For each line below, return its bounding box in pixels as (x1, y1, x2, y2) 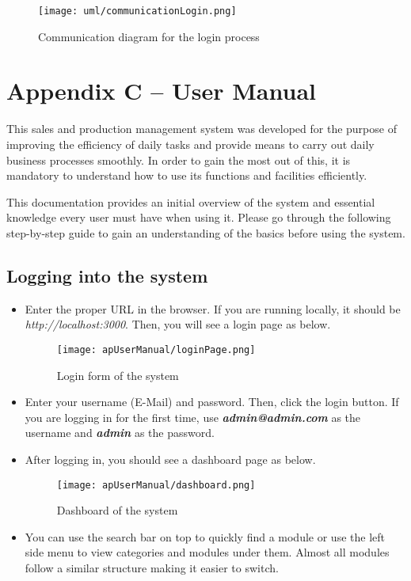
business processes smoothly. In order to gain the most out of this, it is (6, 151, 351, 168)
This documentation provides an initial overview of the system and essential (6, 193, 375, 210)
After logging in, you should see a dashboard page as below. (25, 450, 316, 467)
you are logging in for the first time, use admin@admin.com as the (25, 408, 361, 425)
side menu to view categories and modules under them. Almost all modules (25, 544, 390, 560)
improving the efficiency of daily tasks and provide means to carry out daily (6, 135, 375, 152)
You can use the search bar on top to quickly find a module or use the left (25, 528, 385, 545)
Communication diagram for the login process (38, 28, 260, 44)
